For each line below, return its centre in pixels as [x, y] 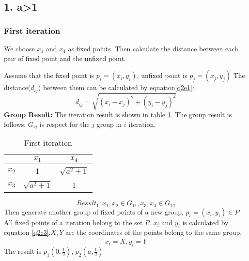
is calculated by [205, 222]
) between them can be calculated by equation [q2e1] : [116, 87]
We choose [19, 48]
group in [109, 124]
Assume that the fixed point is [49, 75]
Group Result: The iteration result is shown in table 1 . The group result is [118, 115]
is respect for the [64, 124]
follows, [15, 124]
